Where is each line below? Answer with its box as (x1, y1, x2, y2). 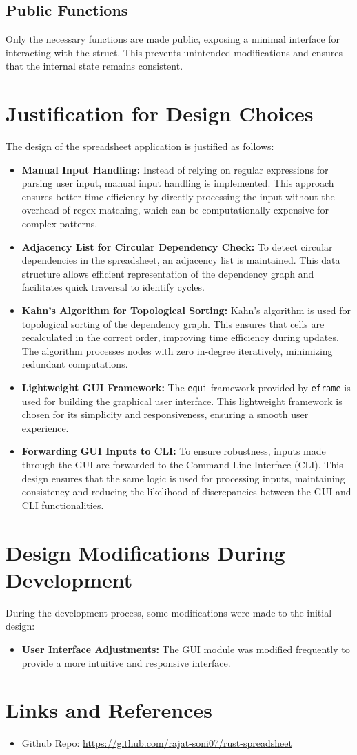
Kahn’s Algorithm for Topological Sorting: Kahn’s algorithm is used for (21, 303, 351, 318)
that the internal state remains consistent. (6, 59, 183, 73)
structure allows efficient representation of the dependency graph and (21, 266, 314, 280)
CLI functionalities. (21, 497, 104, 512)
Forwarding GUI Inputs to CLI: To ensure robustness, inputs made (21, 444, 326, 458)
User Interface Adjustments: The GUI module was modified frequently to (21, 641, 350, 656)
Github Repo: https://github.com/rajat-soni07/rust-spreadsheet (21, 736, 292, 750)
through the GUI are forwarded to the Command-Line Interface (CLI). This (21, 457, 343, 472)
